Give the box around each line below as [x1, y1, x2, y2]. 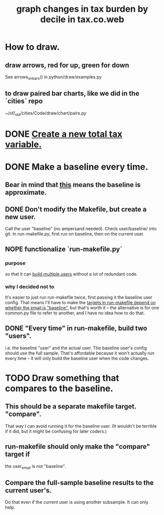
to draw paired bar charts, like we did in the [5, 89, 140, 98]
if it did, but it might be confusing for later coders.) [5, 428, 107, 434]
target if [5, 450, 30, 459]
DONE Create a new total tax [5, 129, 122, 139]
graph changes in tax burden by [16, 3, 148, 15]
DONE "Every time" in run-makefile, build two [5, 324, 147, 333]
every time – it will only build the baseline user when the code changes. [5, 355, 149, 361]
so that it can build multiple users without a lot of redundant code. [5, 271, 138, 277]
